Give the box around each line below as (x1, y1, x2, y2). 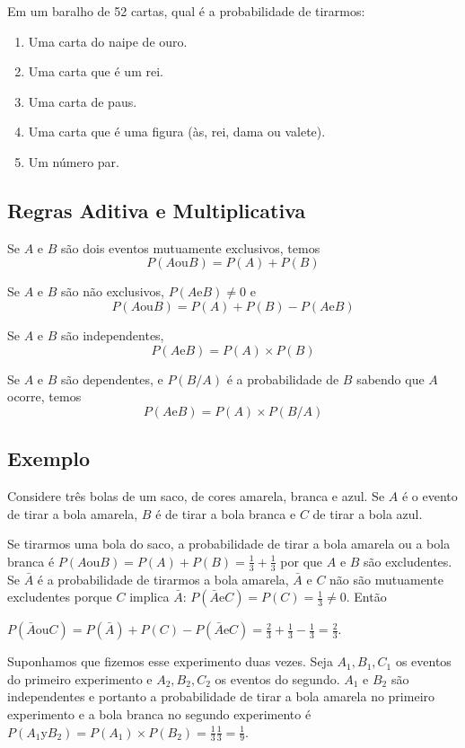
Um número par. (28, 152, 119, 171)
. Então (346, 587, 387, 606)
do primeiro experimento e (7, 669, 153, 688)
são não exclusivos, (61, 282, 164, 301)
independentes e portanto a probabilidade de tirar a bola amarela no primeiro (7, 687, 435, 706)
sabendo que (356, 369, 425, 388)
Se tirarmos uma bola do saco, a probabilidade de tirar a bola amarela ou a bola (7, 534, 451, 553)
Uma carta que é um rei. (28, 62, 163, 81)
